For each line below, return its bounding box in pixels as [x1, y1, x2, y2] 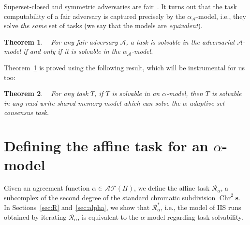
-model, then [166, 88, 203, 98]
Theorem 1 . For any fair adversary [4, 36, 118, 47]
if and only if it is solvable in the [23, 46, 120, 56]
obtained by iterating [4, 211, 67, 222]
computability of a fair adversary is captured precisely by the [4, 11, 185, 21]
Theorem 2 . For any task [4, 88, 88, 98]
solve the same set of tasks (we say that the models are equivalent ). [4, 20, 203, 31]
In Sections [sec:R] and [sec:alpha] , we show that [4, 202, 150, 212]
